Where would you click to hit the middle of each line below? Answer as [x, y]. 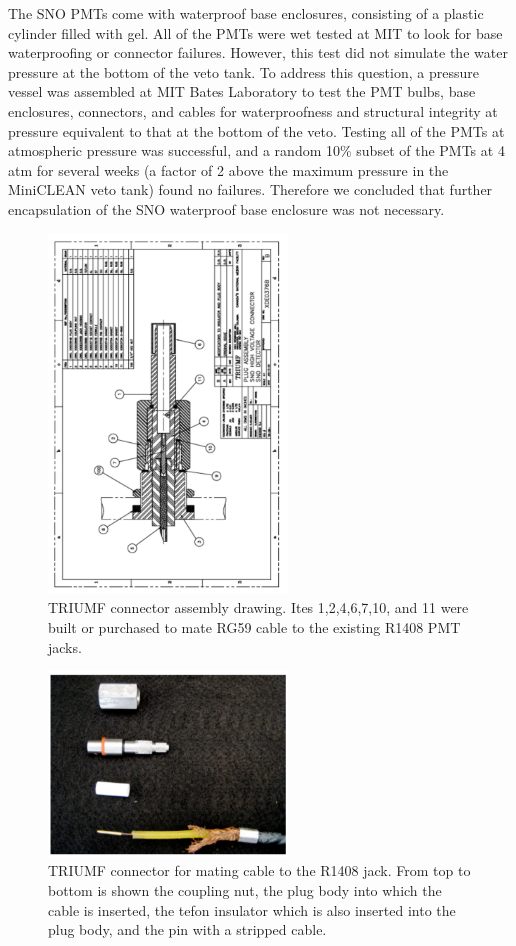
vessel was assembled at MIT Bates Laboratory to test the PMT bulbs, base [242, 91]
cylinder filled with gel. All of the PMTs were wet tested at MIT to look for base [255, 32]
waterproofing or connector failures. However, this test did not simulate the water [258, 52]
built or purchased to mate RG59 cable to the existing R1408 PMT [254, 627]
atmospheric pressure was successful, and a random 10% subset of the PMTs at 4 [256, 150]
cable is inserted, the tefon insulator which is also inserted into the [252, 909]
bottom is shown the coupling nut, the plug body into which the [245, 889]
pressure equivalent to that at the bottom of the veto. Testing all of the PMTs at [256, 130]
